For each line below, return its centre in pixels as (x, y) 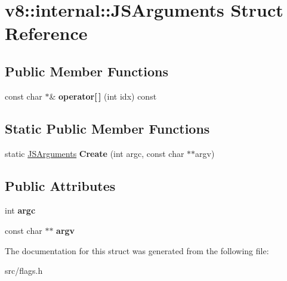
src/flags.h (24, 271)
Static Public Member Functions (107, 128)
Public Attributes (60, 185)
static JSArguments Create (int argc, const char (95, 153)
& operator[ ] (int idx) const (103, 96)
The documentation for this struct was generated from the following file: (137, 250)
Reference (46, 33)
